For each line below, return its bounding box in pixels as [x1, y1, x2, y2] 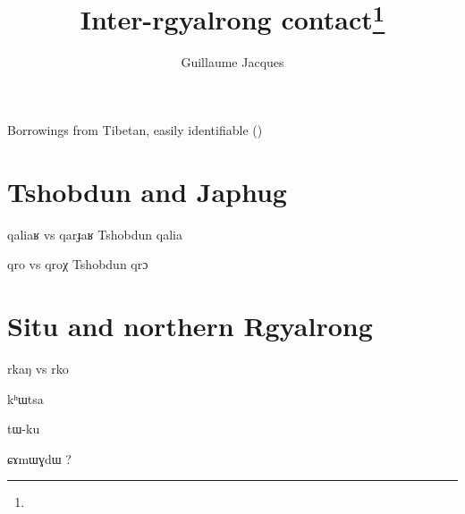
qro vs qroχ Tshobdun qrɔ [7, 255, 148, 274]
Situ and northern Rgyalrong [7, 308, 373, 344]
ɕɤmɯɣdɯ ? [7, 449, 72, 468]
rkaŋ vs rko [7, 359, 69, 378]
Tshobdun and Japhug [7, 173, 287, 209]
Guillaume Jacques [181, 53, 284, 72]
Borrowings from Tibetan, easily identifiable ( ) [7, 121, 263, 139]
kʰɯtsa [7, 389, 44, 408]
